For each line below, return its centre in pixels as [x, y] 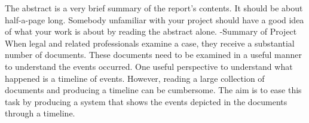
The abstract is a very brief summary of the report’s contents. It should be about [154, 8]
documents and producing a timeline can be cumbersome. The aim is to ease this [153, 90]
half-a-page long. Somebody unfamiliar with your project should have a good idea [154, 19]
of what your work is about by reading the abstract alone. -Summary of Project [151, 31]
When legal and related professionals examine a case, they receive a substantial [150, 43]
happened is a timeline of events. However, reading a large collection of [135, 78]
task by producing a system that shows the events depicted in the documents [146, 101]
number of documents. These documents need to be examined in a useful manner [153, 55]
